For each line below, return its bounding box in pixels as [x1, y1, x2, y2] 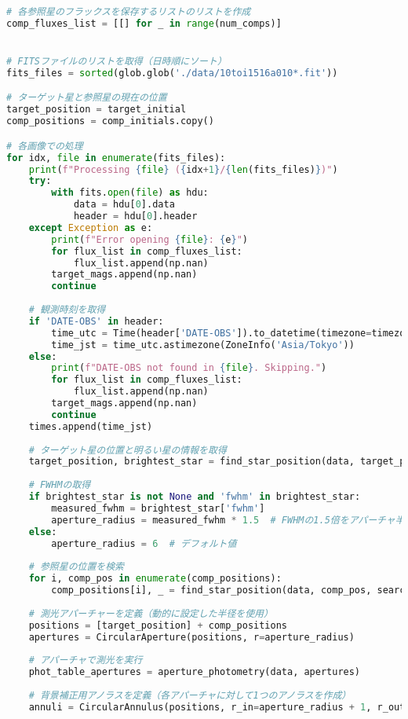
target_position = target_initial [6, 104, 187, 116]
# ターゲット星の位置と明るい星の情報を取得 [28, 444, 227, 456]
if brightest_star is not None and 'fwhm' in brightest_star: [28, 491, 361, 502]
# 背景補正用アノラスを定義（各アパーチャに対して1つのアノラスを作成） [28, 689, 352, 701]
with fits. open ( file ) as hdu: [51, 187, 209, 199]
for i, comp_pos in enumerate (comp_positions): [28, 573, 282, 585]
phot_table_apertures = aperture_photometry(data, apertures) [28, 666, 361, 678]
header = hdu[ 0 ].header [73, 211, 198, 222]
